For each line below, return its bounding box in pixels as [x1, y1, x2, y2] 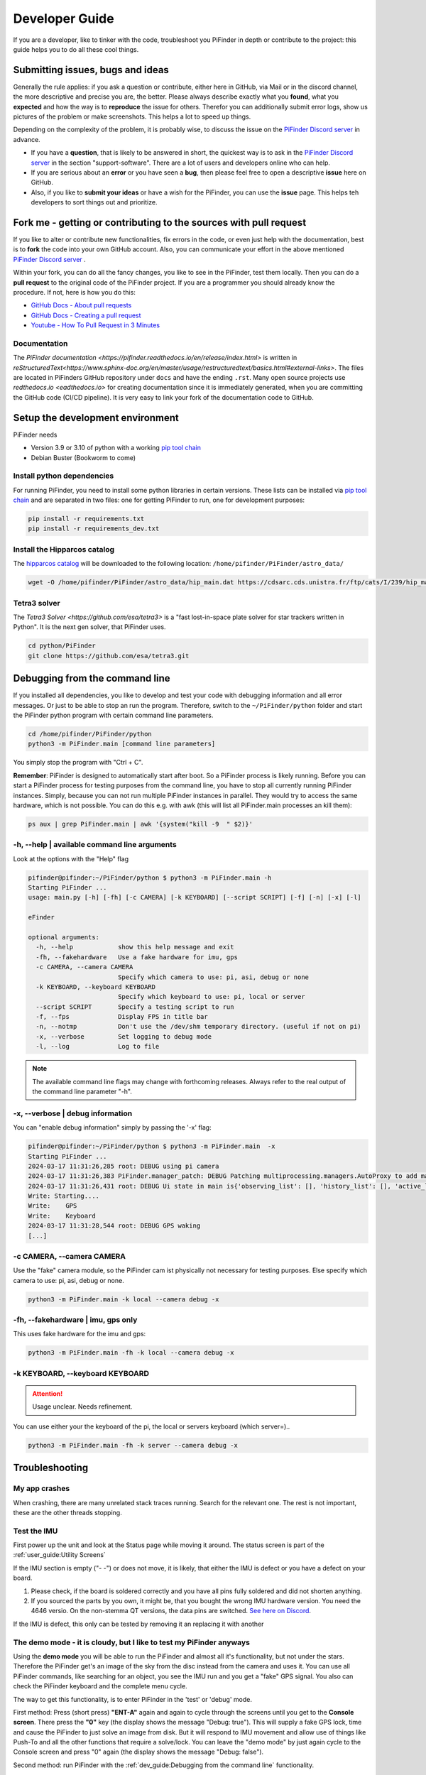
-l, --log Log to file [35, 1042, 160, 1051]
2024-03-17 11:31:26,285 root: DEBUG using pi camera [28, 1162, 219, 1170]
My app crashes [13, 1484, 70, 1494]
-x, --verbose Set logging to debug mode [35, 1032, 212, 1040]
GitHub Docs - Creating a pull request [31, 311, 141, 319]
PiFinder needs [13, 430, 58, 439]
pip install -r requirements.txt [28, 515, 145, 523]
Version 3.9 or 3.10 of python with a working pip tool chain [31, 444, 202, 452]
